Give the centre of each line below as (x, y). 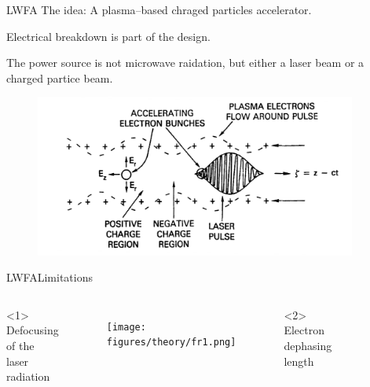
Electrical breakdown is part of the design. (108, 36)
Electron (304, 330)
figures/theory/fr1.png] (171, 343)
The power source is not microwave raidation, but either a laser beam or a (185, 63)
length (299, 361)
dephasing (308, 345)
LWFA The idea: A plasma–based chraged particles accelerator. (159, 9)
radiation (28, 376)
